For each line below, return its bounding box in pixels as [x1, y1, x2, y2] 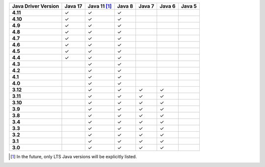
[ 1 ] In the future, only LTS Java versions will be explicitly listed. [10, 154, 137, 159]
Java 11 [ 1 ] [87, 3, 112, 9]
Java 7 [138, 3, 155, 9]
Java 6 [159, 3, 176, 9]
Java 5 [181, 3, 197, 9]
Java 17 [64, 3, 82, 9]
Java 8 [117, 3, 133, 9]
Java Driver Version [12, 3, 59, 9]
